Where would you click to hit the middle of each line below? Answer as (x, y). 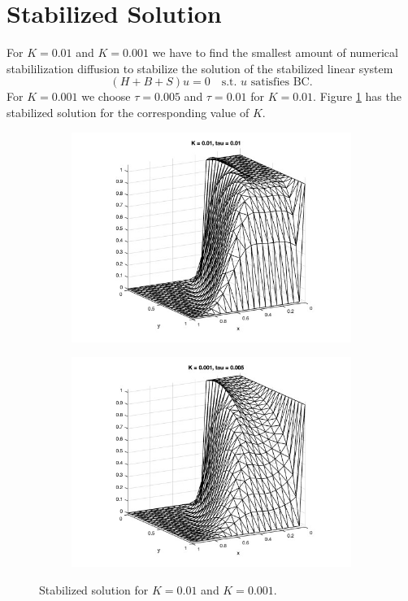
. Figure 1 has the (357, 96)
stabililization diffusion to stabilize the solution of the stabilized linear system (200, 68)
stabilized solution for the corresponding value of (128, 112)
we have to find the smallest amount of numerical (275, 52)
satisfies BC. (282, 83)
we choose (106, 96)
